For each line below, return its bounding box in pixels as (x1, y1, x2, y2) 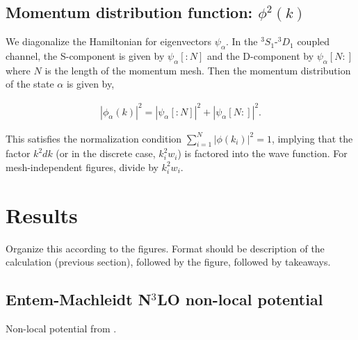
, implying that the (271, 131, 353, 145)
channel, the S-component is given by (6, 49, 165, 63)
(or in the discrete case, (56, 146, 156, 161)
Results (6, 200, 78, 229)
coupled (297, 34, 330, 49)
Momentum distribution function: (6, 1, 253, 23)
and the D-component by (207, 49, 314, 63)
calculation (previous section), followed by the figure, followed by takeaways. (6, 254, 331, 269)
